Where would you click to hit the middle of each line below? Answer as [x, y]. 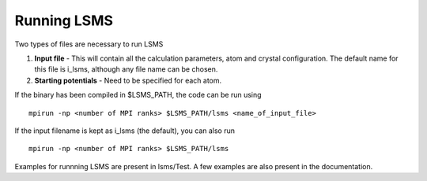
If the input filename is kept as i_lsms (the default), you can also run [125, 131]
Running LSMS [64, 20]
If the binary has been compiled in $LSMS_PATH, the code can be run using [138, 95]
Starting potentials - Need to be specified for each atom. [128, 80]
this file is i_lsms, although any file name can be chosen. [126, 69]
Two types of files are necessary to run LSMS [89, 44]
